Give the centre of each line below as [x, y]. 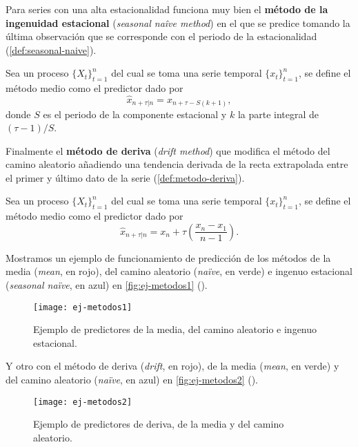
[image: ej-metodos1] [83, 307]
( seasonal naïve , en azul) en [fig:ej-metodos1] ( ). [107, 285]
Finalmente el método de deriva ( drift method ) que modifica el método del [168, 150]
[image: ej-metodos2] [83, 402]
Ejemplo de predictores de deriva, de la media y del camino [159, 424]
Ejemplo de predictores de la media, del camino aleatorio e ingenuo [175, 329]
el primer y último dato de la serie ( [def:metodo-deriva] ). [125, 177]
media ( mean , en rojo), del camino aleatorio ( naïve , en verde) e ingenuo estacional [179, 271]
